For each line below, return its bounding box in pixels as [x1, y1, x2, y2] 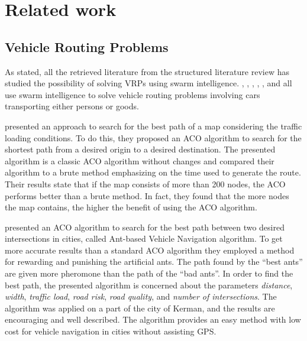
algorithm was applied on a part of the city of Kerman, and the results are [5, 301, 275, 314]
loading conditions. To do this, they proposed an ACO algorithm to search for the [5, 131, 302, 144]
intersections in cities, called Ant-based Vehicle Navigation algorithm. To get [5, 232, 283, 245]
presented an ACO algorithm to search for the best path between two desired [5, 220, 285, 233]
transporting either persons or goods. [5, 100, 139, 112]
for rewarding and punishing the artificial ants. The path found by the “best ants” [5, 255, 303, 268]
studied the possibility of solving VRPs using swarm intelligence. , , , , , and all [5, 77, 292, 89]
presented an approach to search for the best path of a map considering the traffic [5, 119, 302, 132]
